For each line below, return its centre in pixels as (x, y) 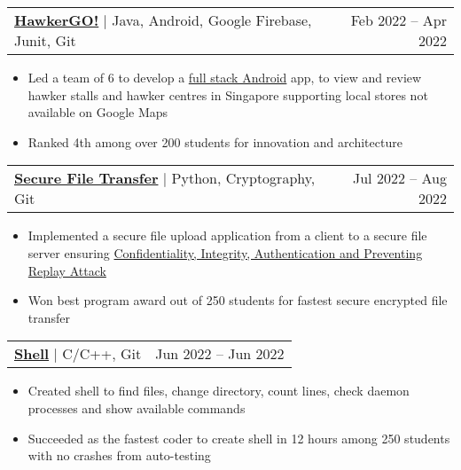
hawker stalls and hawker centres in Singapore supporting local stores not (228, 94)
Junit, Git (45, 40)
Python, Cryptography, (243, 178)
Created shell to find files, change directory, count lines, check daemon (219, 391)
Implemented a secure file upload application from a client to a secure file (227, 235)
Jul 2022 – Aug (399, 178)
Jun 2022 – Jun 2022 (220, 354)
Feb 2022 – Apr (398, 20)
